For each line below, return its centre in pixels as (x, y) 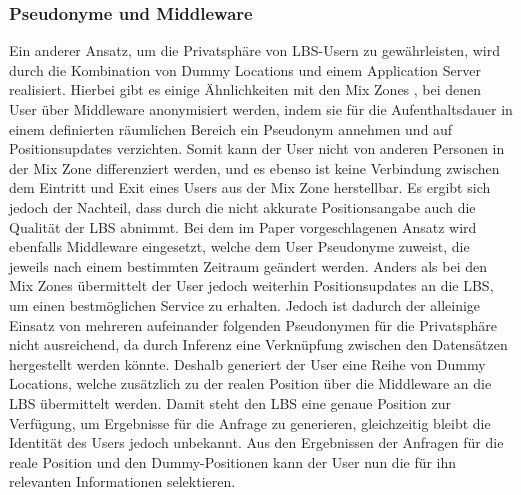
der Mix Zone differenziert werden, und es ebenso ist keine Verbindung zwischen (254, 167)
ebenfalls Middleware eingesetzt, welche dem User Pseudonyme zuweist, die (239, 246)
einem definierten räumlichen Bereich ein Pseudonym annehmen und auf (231, 128)
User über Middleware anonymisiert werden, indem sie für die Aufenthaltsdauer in (261, 109)
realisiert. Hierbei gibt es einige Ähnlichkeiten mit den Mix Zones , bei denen (245, 89)
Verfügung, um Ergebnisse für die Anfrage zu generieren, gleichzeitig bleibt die (250, 422)
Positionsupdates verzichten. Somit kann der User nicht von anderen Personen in (257, 148)
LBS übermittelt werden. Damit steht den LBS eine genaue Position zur (230, 402)
